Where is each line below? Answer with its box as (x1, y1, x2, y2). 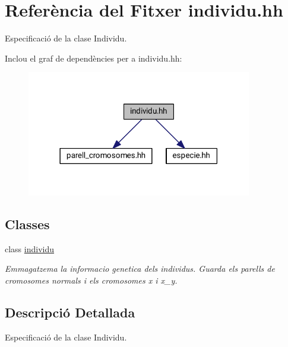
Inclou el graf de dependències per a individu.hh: (5, 52, 182, 64)
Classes (5, 214, 50, 233)
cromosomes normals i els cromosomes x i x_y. (5, 274, 178, 286)
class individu (5, 242, 55, 255)
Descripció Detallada (5, 303, 135, 321)
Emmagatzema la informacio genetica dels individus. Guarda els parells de (5, 262, 275, 275)
